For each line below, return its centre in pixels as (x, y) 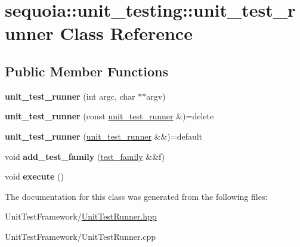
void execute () (34, 176)
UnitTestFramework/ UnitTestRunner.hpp (81, 216)
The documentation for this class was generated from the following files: (136, 196)
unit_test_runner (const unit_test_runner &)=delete (109, 116)
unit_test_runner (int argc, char (70, 96)
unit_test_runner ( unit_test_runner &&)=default (104, 136)
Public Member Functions (86, 71)
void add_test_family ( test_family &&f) (85, 156)
